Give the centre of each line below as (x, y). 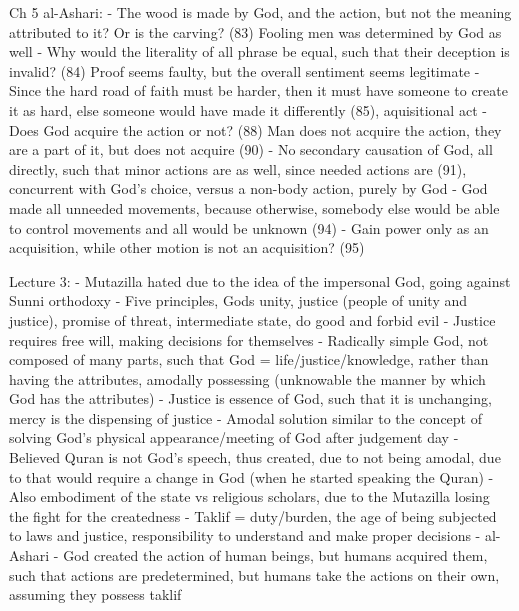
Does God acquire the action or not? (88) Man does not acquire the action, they (255, 129)
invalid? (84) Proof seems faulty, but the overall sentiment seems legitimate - (244, 70)
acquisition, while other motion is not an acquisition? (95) (187, 247)
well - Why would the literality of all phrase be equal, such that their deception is (259, 51)
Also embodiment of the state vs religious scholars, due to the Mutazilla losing (249, 496)
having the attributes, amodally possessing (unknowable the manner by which (247, 378)
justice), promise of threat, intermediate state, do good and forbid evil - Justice (252, 319)
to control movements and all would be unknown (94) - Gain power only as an (249, 227)
